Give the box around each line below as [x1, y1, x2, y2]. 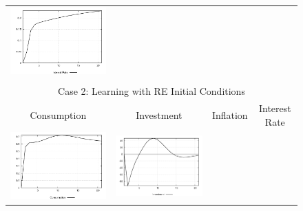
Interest [258, 101, 291, 115]
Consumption [30, 107, 87, 122]
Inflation [211, 107, 248, 122]
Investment [136, 107, 182, 122]
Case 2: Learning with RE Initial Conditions [58, 84, 245, 98]
